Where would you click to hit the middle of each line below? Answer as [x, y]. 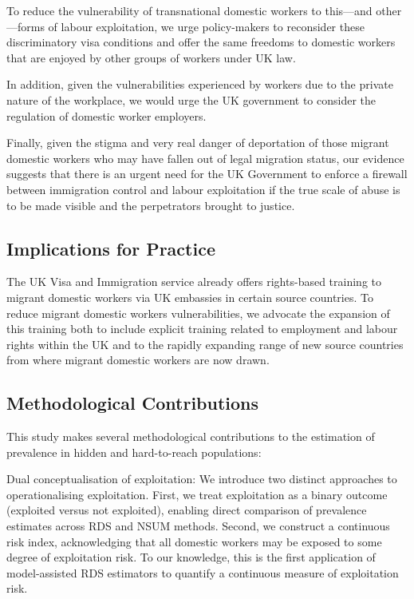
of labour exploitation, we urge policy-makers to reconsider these [206, 26]
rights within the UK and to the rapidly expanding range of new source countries [205, 344]
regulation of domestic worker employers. [106, 115]
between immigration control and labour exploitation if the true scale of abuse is [203, 189]
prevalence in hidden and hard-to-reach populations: [134, 452]
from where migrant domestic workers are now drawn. [138, 360]
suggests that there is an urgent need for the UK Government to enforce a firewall [207, 174]
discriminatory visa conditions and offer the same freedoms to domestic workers [201, 42]
